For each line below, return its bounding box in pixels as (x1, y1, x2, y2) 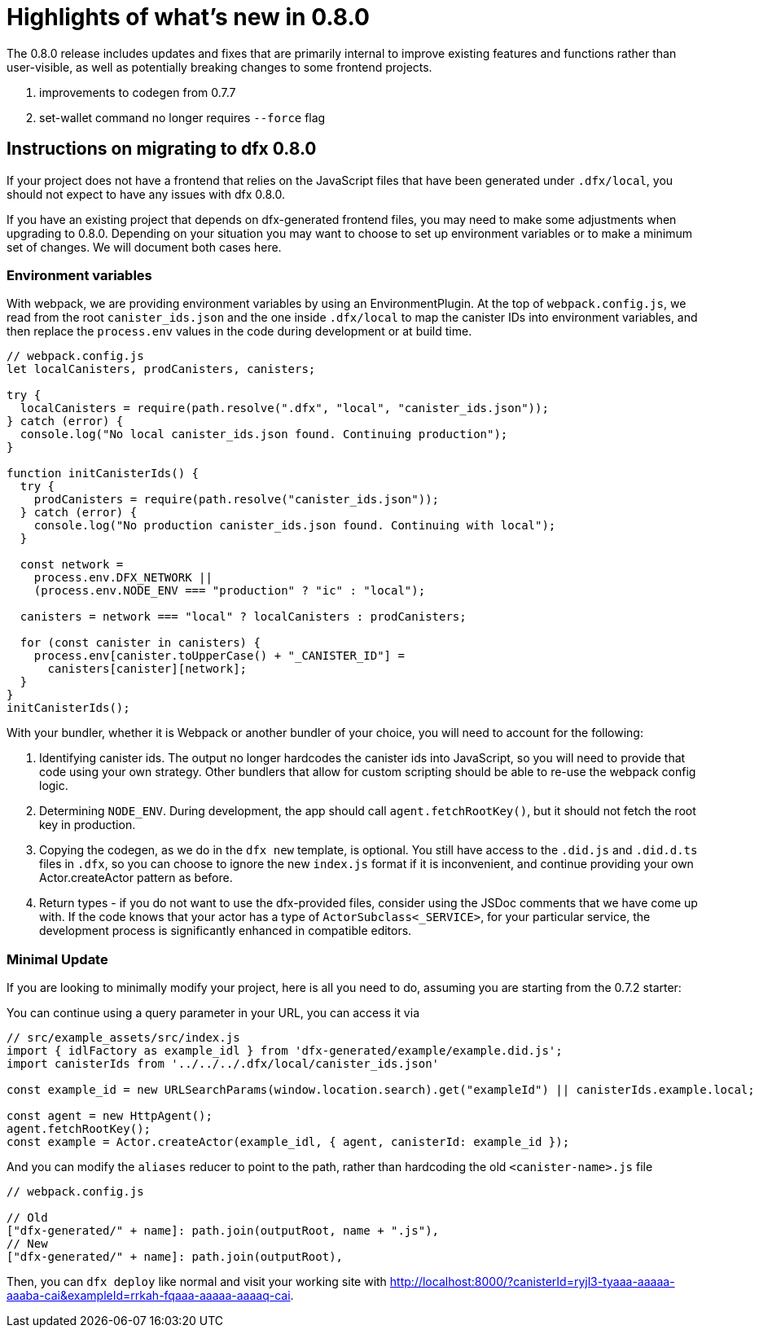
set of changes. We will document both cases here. (7, 239, 282, 254)
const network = (20, 558, 124, 572)
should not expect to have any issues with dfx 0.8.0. (7, 186, 285, 201)
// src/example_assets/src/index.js (7, 1031, 240, 1045)
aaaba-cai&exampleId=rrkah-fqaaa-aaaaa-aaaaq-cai (7, 1288, 291, 1303)
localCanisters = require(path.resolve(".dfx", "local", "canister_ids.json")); (20, 402, 549, 415)
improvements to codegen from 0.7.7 (39, 85, 236, 99)
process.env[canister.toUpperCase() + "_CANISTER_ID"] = (33, 649, 405, 663)
